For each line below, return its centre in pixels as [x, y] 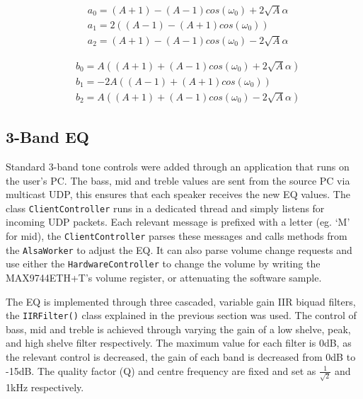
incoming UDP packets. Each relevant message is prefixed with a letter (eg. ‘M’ [178, 222]
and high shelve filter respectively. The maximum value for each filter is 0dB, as [179, 343]
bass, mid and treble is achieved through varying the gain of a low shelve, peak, [178, 329]
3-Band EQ [47, 137]
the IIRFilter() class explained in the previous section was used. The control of [181, 315]
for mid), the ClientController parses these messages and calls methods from [177, 235]
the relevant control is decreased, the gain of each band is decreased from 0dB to [181, 356]
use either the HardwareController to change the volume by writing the [163, 264]
